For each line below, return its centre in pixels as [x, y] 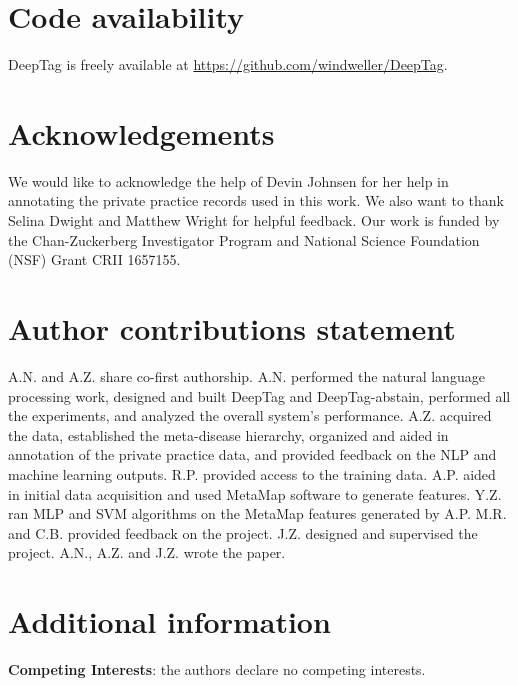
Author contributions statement [232, 328]
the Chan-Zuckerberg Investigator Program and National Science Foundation [244, 239]
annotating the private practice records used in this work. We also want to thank [256, 200]
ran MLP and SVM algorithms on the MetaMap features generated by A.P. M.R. [257, 513]
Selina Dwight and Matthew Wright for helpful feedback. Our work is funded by [254, 220]
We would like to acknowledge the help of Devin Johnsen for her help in [228, 180]
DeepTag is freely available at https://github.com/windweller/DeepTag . [228, 64]
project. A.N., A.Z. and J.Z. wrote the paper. [147, 552]
